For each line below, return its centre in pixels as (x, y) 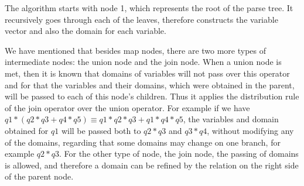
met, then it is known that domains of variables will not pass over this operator (147, 73)
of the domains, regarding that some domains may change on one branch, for (143, 142)
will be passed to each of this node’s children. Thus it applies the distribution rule (152, 96)
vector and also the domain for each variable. (86, 31)
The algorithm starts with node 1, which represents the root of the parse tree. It (149, 8)
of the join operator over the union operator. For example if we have (127, 107)
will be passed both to (101, 130)
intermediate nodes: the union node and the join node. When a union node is (143, 62)
